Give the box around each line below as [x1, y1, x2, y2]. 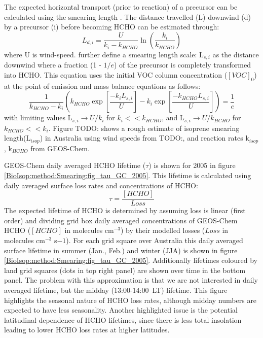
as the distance [212, 49, 259, 59]
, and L [162, 112, 184, 123]
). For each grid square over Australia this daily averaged [66, 234, 243, 245]
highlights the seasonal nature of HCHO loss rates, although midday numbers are [4, 294, 257, 305]
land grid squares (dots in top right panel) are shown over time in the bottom [4, 264, 246, 275]
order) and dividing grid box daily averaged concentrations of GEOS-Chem [4, 215, 238, 225]
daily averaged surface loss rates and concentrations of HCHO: [4, 180, 198, 190]
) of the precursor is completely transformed [114, 59, 251, 70]
